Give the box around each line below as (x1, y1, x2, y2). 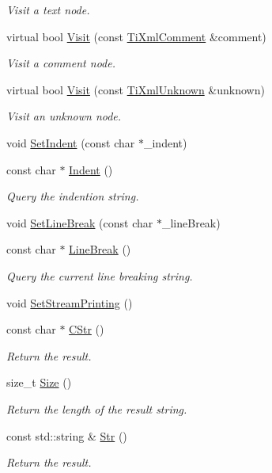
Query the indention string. (6, 188, 139, 204)
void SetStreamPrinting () (6, 294, 133, 311)
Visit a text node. (6, 2, 90, 17)
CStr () (69, 321, 104, 338)
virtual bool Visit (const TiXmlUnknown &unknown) (6, 81, 265, 97)
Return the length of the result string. (6, 400, 187, 417)
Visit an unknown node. (6, 108, 122, 124)
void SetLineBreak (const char (6, 214, 153, 231)
